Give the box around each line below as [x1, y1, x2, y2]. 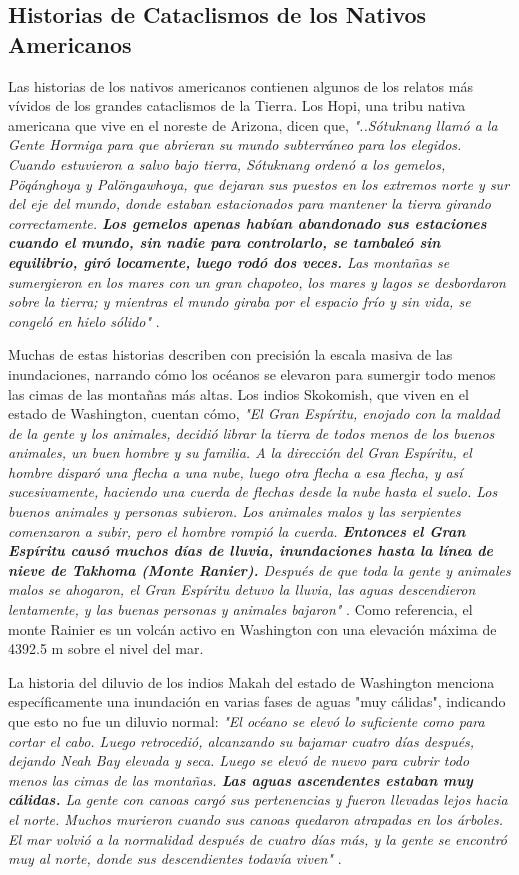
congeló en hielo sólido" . [8, 310, 160, 331]
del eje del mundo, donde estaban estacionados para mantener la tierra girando [8, 193, 491, 214]
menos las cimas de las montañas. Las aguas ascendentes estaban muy [8, 769, 473, 790]
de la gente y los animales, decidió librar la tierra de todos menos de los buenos [8, 422, 495, 443]
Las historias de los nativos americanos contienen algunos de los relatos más [8, 75, 473, 96]
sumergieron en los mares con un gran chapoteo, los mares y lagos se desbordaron [8, 271, 506, 292]
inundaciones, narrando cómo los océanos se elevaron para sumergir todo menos [8, 363, 496, 384]
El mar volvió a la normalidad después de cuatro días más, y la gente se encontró [8, 828, 508, 849]
